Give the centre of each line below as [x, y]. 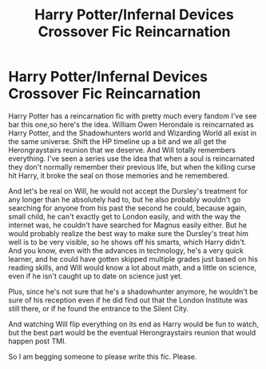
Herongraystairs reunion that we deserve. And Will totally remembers [122, 150]
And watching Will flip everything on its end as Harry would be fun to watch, [134, 324]
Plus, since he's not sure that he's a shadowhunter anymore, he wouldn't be [133, 291]
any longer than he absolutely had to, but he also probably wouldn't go [125, 199]
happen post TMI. [38, 341]
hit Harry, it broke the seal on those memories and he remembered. [119, 175]
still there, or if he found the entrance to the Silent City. [99, 308]
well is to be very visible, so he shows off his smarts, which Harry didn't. [127, 242]
